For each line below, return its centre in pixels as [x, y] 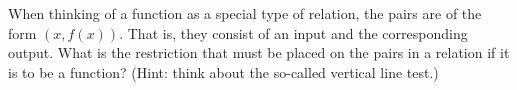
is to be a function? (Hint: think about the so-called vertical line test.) [223, 71]
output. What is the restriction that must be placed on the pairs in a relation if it [259, 52]
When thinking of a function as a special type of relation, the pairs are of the [245, 13]
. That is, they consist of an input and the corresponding [293, 32]
